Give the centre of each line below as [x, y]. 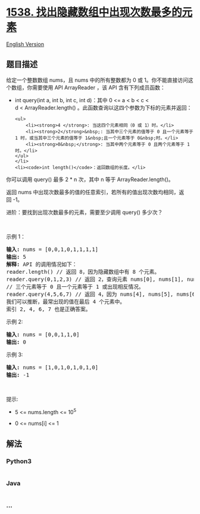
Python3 [19, 461]
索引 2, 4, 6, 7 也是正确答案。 [49, 309]
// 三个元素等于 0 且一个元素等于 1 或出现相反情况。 [75, 287]
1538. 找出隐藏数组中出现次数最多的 [94, 12]
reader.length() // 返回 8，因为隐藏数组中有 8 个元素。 [83, 272]
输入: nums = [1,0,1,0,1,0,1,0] [52, 367]
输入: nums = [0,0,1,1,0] [43, 334]
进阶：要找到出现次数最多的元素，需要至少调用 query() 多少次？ [85, 212]
